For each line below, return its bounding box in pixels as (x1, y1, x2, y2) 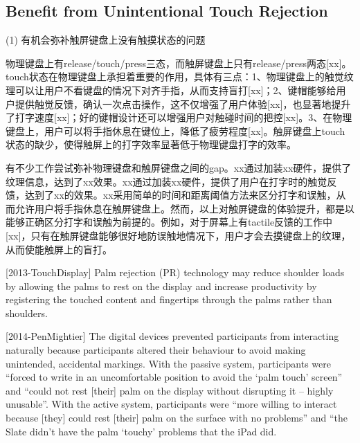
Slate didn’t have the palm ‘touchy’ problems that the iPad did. (6, 424, 277, 438)
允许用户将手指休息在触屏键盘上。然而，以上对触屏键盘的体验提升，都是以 (15, 201, 354, 215)
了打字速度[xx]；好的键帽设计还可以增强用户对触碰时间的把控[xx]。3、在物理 (6, 110, 352, 125)
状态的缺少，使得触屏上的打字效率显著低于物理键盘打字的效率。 (6, 137, 296, 152)
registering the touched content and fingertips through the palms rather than (6, 292, 332, 307)
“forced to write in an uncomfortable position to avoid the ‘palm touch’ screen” (6, 370, 343, 384)
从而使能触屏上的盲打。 (6, 242, 112, 256)
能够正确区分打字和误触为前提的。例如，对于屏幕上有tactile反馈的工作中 (6, 215, 333, 229)
